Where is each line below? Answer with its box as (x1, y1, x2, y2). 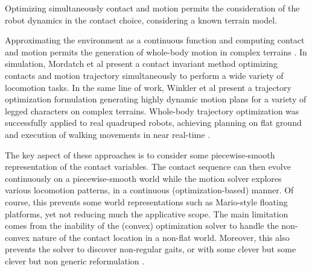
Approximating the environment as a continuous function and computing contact (5, 34, 305, 46)
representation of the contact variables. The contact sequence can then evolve (5, 160, 291, 173)
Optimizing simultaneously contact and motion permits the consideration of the (5, 2, 300, 14)
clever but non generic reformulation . (5, 254, 145, 267)
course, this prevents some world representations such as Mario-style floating (5, 195, 288, 208)
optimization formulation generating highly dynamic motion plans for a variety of (5, 93, 307, 105)
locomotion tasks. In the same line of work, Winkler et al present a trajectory (5, 81, 291, 93)
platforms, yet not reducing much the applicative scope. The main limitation (5, 207, 288, 220)
